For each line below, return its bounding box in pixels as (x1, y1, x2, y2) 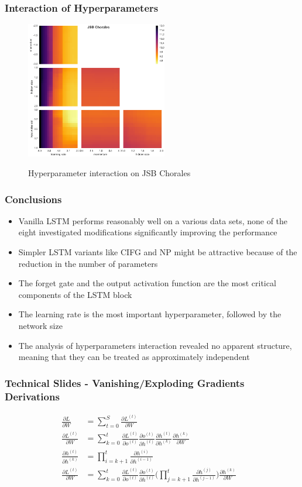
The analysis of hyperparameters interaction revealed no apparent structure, (18, 339, 292, 351)
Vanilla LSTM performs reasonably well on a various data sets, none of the (18, 214, 288, 227)
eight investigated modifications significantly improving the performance (18, 226, 277, 238)
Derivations (5, 389, 60, 403)
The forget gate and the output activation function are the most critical (18, 277, 276, 289)
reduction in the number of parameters (18, 257, 158, 269)
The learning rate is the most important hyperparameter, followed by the (18, 308, 282, 320)
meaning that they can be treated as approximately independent (18, 351, 250, 363)
